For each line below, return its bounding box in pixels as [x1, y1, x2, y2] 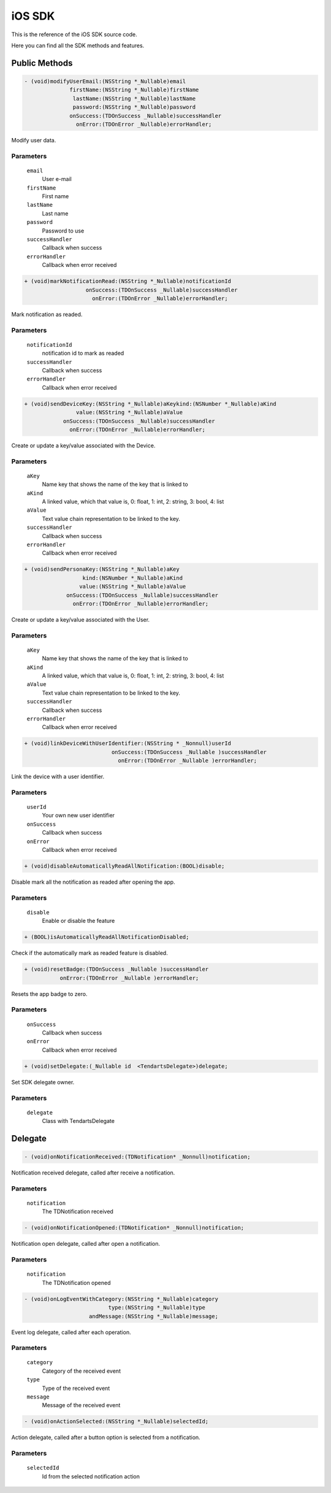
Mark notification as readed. [11, 311, 83, 318]
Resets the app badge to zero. [11, 990, 88, 997]
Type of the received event [42, 1384, 110, 1392]
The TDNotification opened [42, 1279, 111, 1286]
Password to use [42, 227, 85, 234]
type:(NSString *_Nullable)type [108, 1304, 205, 1311]
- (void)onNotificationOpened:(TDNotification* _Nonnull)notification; [24, 1224, 245, 1232]
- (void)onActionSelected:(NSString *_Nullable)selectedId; [24, 1418, 209, 1425]
